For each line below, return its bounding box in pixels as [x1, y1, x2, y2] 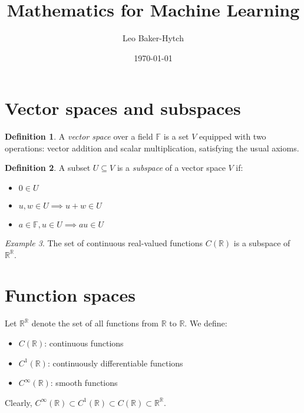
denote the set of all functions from [31, 317, 158, 329]
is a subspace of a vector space [117, 161, 226, 174]
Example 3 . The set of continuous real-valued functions [5, 237, 203, 249]
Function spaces [5, 283, 136, 307]
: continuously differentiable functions [47, 356, 183, 369]
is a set [163, 130, 189, 143]
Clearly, [5, 396, 32, 408]
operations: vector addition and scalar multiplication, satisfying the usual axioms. [5, 141, 299, 154]
